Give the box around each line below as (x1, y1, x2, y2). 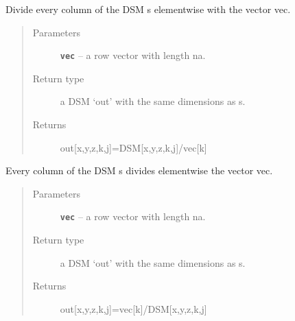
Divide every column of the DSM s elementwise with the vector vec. (5, 2, 291, 16)
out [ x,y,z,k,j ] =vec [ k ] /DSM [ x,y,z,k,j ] (60, 301, 207, 316)
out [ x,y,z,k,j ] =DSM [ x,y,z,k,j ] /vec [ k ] (60, 140, 207, 154)
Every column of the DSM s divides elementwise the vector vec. (5, 163, 273, 178)
